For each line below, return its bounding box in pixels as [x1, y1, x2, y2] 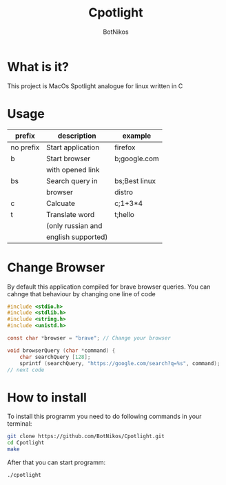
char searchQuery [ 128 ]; [19, 353, 91, 360]
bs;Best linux [114, 176, 156, 185]
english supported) [45, 232, 108, 242]
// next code [7, 367, 45, 373]
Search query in [45, 176, 98, 185]
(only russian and [45, 220, 103, 230]
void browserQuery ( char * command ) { [7, 347, 116, 354]
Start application [45, 143, 100, 152]
